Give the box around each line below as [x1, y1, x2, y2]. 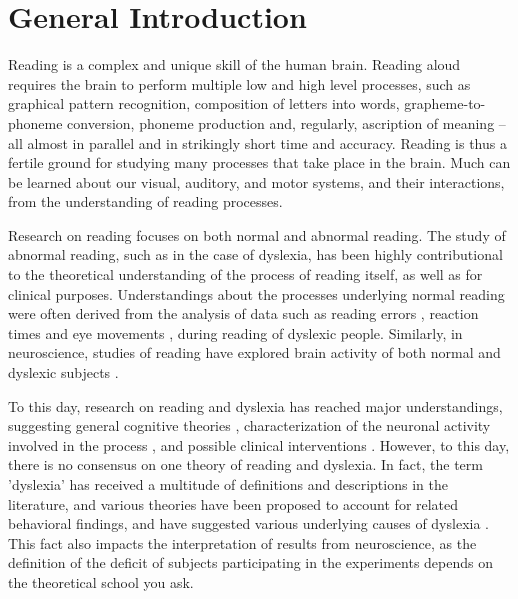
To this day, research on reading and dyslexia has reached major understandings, [8, 395, 503, 416]
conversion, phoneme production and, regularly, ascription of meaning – [67, 112, 506, 133]
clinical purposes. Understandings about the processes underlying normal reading [8, 283, 505, 304]
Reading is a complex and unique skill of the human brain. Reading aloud [8, 54, 461, 75]
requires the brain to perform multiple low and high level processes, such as [8, 73, 471, 94]
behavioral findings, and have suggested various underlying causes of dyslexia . [8, 513, 489, 534]
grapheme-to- [404, 93, 486, 114]
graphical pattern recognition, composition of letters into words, [8, 93, 400, 114]
